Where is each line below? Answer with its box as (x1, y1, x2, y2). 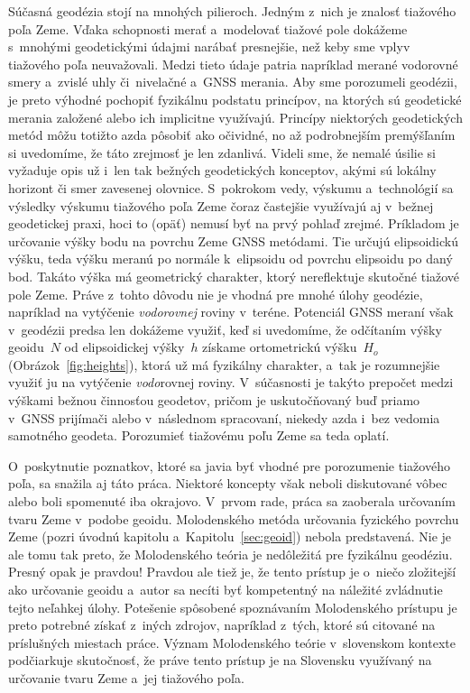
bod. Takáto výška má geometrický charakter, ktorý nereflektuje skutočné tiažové (8, 266, 460, 285)
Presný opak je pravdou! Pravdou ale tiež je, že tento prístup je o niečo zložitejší (8, 562, 456, 581)
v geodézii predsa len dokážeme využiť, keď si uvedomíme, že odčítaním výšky (8, 319, 442, 338)
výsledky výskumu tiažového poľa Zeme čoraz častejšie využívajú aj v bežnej (8, 196, 434, 215)
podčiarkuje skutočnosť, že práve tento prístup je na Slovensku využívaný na (8, 651, 432, 670)
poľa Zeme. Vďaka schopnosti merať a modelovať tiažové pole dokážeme (8, 19, 408, 38)
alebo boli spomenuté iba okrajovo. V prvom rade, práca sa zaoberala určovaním (8, 492, 456, 511)
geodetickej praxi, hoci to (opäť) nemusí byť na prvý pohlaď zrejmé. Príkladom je (8, 214, 459, 233)
